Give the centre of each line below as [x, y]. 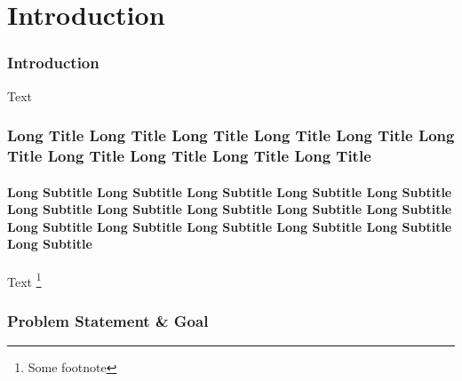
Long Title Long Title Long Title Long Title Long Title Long [231, 135]
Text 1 [24, 280]
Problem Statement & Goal [108, 320]
